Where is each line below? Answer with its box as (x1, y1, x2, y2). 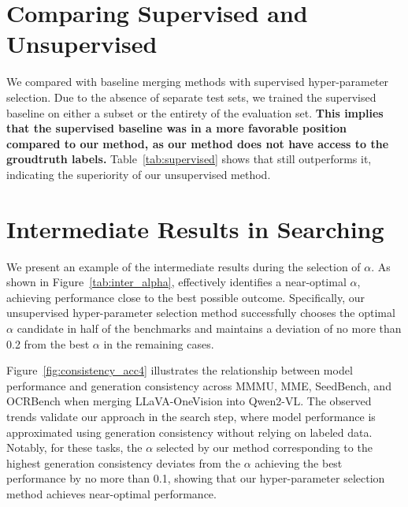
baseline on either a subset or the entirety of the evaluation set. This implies (6, 104, 384, 121)
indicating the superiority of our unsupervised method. (6, 166, 271, 182)
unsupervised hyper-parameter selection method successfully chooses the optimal (6, 304, 395, 321)
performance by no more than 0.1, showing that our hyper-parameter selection (6, 470, 385, 486)
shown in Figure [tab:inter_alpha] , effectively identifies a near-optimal (6, 274, 347, 290)
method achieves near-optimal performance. (6, 485, 217, 501)
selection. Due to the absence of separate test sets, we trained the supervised (6, 88, 376, 105)
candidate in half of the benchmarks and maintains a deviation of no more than (17, 319, 402, 336)
